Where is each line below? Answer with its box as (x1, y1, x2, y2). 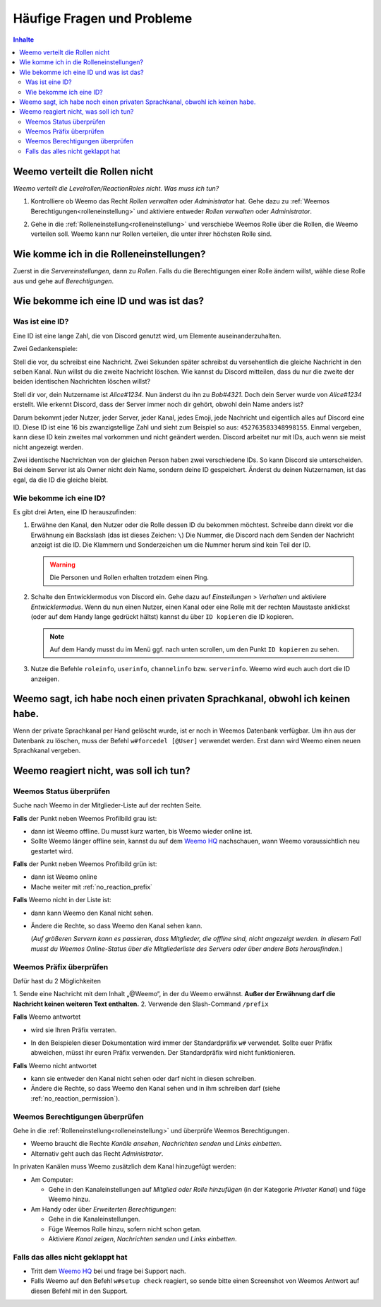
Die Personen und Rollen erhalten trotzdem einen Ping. (49, 573, 210, 581)
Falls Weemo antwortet (13, 1012, 81, 1021)
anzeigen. (30, 675, 60, 683)
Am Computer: (30, 1175, 73, 1183)
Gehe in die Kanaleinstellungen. (48, 1215, 140, 1224)
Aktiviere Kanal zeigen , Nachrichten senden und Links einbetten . (48, 1234, 237, 1243)
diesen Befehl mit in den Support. (30, 1287, 128, 1295)
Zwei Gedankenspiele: (13, 345, 78, 353)
